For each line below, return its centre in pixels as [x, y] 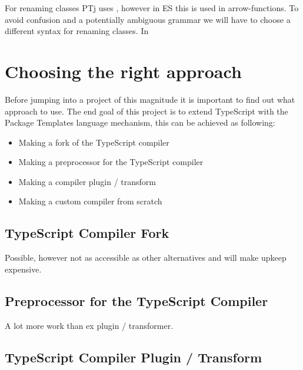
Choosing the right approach [123, 71]
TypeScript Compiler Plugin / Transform [134, 357]
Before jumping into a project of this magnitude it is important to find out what [150, 99]
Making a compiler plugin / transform [87, 181]
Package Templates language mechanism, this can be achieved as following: [140, 122]
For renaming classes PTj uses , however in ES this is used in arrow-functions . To [152, 8]
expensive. [23, 269]
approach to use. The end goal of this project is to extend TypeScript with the [146, 111]
